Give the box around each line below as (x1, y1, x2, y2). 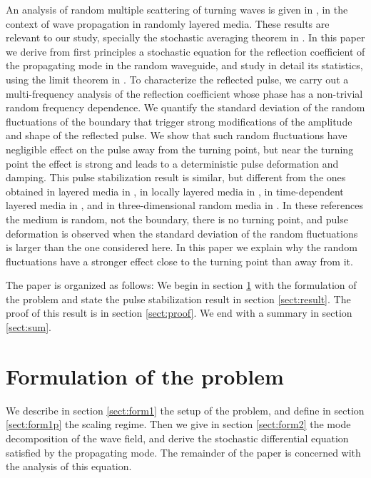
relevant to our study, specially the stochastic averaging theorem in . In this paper (6, 30, 365, 45)
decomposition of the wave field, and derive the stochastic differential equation (6, 430, 349, 445)
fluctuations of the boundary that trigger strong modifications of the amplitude (6, 113, 352, 128)
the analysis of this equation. (6, 459, 132, 474)
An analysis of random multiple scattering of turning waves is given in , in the (6, 2, 348, 16)
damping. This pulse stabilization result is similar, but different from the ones (6, 170, 346, 185)
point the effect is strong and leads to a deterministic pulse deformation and (6, 156, 339, 171)
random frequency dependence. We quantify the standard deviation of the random (6, 100, 365, 115)
